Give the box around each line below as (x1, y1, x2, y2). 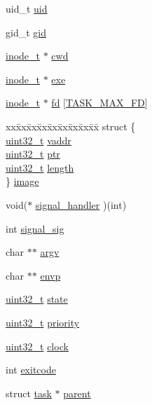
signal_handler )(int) (35, 197, 127, 212)
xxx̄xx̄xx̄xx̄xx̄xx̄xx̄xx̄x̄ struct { (6, 118, 136, 133)
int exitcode (6, 362, 56, 377)
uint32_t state (6, 291, 68, 306)
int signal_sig (6, 221, 64, 235)
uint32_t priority (6, 315, 80, 329)
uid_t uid (6, 1, 48, 15)
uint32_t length (6, 160, 74, 174)
